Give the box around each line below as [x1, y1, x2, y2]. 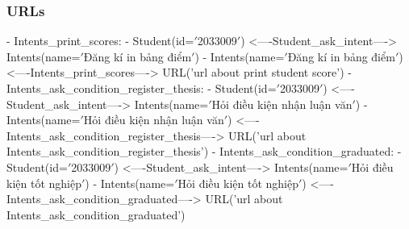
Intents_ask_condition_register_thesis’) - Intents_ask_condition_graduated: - [6, 143, 402, 160]
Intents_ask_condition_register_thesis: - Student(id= [6, 80, 277, 96]
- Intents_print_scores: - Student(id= [6, 32, 194, 49]
